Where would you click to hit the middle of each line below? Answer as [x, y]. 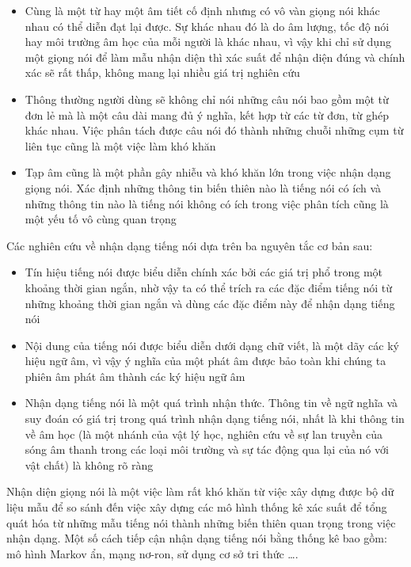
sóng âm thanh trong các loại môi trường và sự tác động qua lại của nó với [207, 449]
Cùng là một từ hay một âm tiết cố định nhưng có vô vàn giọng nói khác [202, 10]
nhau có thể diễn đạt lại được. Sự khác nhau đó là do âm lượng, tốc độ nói [207, 26]
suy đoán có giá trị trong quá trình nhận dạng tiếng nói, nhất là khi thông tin [215, 419]
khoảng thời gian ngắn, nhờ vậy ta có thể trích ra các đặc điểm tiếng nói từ [209, 287]
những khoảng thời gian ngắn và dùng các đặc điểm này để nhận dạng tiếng [210, 303]
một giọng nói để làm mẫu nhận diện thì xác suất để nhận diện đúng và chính [215, 57]
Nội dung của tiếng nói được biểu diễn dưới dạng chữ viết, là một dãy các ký [212, 345]
